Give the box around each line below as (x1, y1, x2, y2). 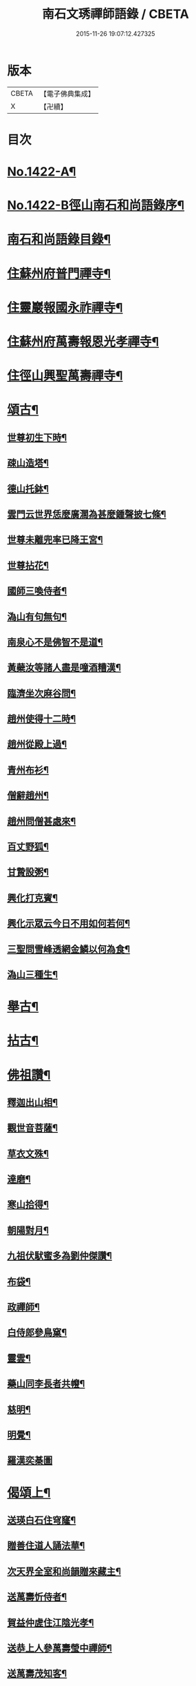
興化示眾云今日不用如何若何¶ (7, 918, 131, 929)
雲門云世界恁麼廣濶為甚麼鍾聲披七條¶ (7, 508, 166, 520)
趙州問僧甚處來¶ (7, 815, 76, 827)
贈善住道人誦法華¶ (7, 1540, 85, 1552)
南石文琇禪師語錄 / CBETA (42, 6, 189, 22)
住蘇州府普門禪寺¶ (7, 266, 111, 281)
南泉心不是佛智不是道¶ (7, 636, 103, 648)
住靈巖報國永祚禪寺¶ (7, 300, 123, 316)
